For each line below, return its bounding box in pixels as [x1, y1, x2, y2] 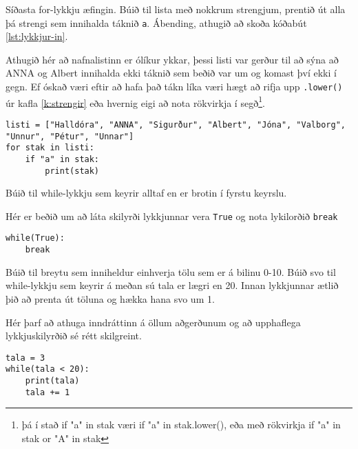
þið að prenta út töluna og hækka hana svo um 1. [6, 291, 215, 306]
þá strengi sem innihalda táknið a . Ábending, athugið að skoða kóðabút [6, 15, 307, 30]
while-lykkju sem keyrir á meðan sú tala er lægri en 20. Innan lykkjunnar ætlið [6, 278, 339, 292]
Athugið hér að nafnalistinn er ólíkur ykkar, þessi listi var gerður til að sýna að [6, 52, 339, 66]
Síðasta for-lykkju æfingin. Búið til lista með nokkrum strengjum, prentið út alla [6, 2, 346, 16]
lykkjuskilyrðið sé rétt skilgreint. [6, 328, 142, 343]
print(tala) [25, 376, 80, 386]
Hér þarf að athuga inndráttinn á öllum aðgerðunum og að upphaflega [6, 315, 301, 329]
